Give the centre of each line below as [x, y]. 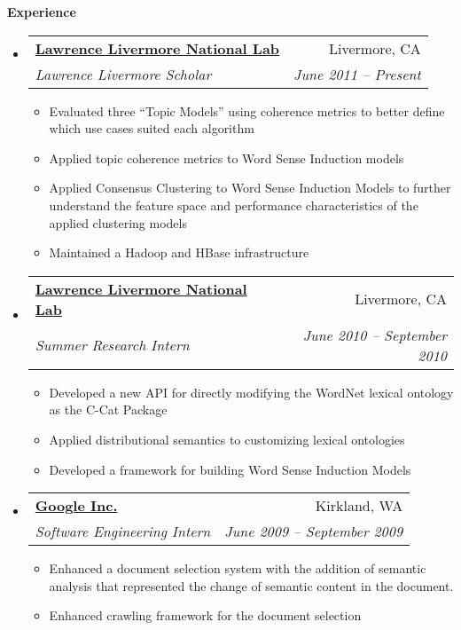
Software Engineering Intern [123, 532]
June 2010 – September [375, 335]
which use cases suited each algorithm [152, 128]
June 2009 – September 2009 [314, 532]
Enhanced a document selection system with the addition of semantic [238, 568]
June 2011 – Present [357, 74]
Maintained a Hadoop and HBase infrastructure [179, 252]
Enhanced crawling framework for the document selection [205, 615]
